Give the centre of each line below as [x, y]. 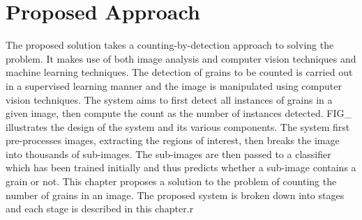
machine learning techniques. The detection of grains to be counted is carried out [179, 72]
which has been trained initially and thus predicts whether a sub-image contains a [181, 167]
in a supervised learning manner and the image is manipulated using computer [174, 85]
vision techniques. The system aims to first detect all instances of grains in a [169, 99]
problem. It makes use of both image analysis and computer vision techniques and [181, 58]
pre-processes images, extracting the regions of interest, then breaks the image [173, 140]
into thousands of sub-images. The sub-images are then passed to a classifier [168, 154]
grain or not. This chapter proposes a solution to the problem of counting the [171, 181]
